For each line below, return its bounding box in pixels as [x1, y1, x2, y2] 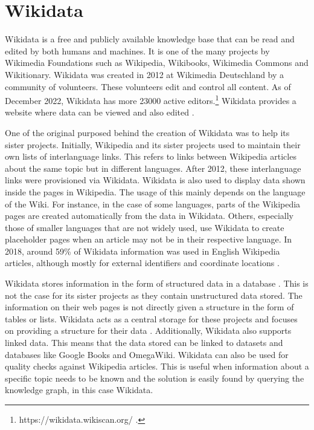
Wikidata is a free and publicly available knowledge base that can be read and [5, 33, 295, 45]
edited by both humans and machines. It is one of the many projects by [5, 44, 270, 57]
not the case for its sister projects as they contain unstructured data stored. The [5, 288, 303, 301]
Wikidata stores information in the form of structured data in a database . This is [5, 277, 309, 290]
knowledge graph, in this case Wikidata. [5, 383, 153, 396]
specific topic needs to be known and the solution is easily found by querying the [5, 371, 304, 384]
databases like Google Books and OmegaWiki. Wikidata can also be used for [5, 348, 289, 360]
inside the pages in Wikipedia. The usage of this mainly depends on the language [5, 185, 306, 198]
